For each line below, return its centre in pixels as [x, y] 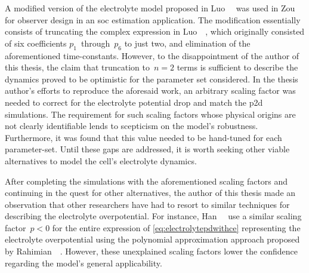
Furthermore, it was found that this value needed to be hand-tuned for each [143, 137]
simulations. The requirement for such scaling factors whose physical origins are [150, 114]
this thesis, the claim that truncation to [77, 67]
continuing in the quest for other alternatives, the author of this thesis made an [150, 193]
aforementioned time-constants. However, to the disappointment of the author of [152, 55]
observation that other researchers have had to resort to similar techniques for [147, 204]
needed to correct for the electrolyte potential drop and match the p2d [134, 102]
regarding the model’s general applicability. [84, 263]
